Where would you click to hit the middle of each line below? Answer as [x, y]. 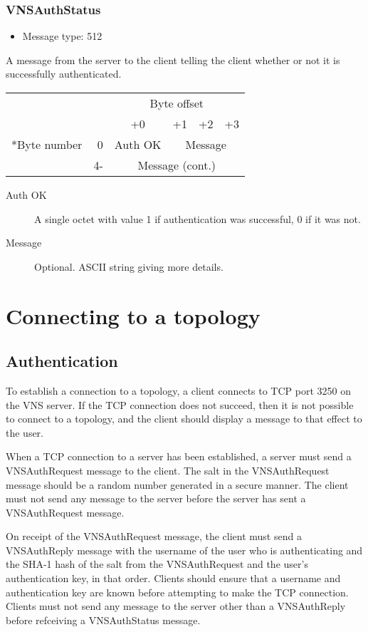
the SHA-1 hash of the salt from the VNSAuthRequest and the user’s [157, 564]
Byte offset [177, 103]
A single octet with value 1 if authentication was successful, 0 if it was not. [198, 218]
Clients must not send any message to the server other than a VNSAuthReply [176, 606]
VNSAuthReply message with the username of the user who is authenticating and [184, 550]
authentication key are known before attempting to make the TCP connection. [177, 592]
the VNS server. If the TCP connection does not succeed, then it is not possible [180, 404]
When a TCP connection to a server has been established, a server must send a [179, 456]
